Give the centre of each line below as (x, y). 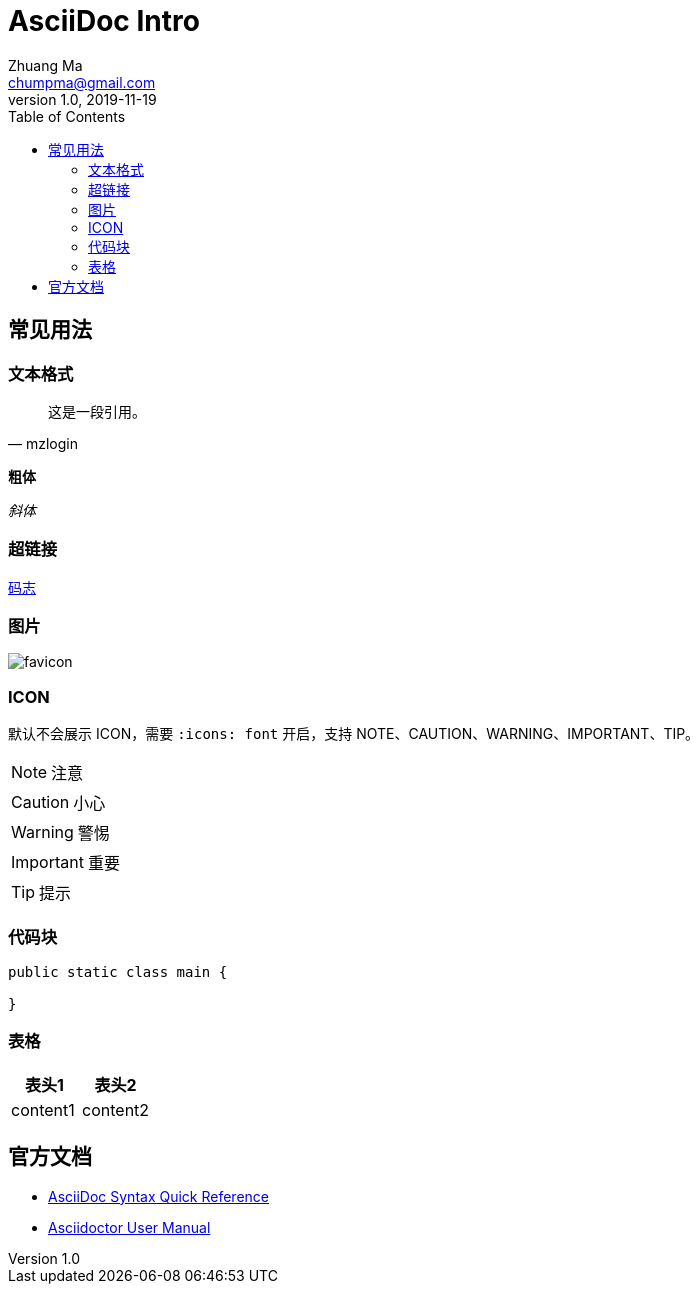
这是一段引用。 (97, 411)
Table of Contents (67, 116)
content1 (43, 1109)
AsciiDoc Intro (104, 21)
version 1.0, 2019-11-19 (82, 99)
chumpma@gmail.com (82, 82)
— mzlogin (43, 443)
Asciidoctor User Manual (129, 1227)
